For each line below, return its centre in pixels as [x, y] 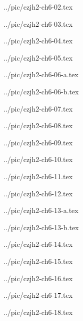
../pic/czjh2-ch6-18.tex [38, 312]
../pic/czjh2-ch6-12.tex [38, 193]
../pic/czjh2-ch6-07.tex [38, 108]
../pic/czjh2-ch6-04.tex [38, 41]
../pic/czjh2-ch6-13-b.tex [41, 227]
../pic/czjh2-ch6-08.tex [38, 125]
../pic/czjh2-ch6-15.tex [38, 261]
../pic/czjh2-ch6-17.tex [38, 295]
